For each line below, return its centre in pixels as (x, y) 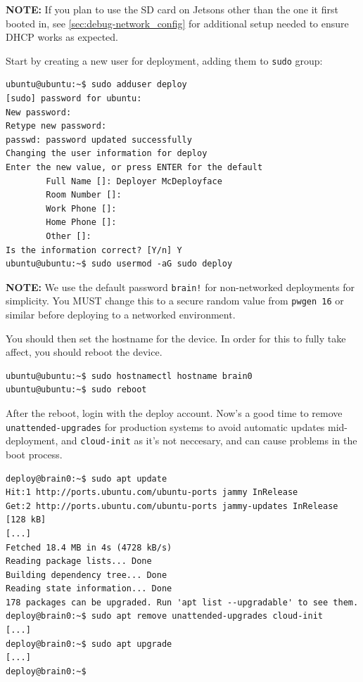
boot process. (34, 454)
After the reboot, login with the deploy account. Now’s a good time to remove (174, 413)
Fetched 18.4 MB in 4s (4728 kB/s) (89, 547)
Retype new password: (56, 126)
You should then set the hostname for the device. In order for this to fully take (176, 338)
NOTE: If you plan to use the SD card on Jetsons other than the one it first (172, 9)
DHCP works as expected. (62, 37)
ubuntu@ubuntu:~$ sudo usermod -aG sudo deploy (119, 264)
